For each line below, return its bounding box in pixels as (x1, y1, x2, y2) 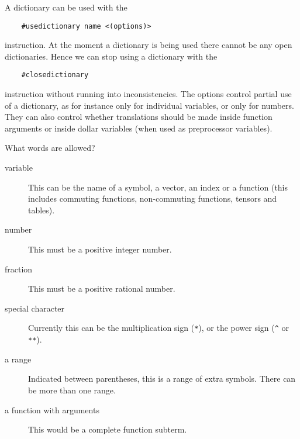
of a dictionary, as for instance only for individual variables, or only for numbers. (5, 99, 294, 111)
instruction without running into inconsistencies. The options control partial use (5, 88, 292, 100)
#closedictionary (21, 71, 89, 79)
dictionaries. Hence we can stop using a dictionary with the (5, 50, 218, 62)
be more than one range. (28, 383, 116, 396)
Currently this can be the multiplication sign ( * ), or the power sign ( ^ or (28, 322, 289, 334)
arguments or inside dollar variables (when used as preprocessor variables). (5, 122, 273, 134)
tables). (28, 203, 55, 216)
